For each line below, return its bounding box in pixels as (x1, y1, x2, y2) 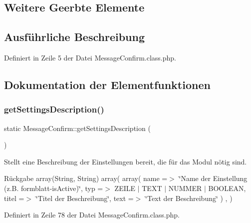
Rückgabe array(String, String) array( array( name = (4, 173, 168, 183)
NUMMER (168, 182, 202, 193)
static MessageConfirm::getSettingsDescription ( (4, 122, 151, 133)
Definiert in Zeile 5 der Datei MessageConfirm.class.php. (4, 52, 176, 62)
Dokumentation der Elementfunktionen (4, 76, 211, 92)
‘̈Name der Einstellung (179, 173, 248, 183)
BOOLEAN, (208, 182, 246, 193)
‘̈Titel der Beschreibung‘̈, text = (35, 192, 134, 203)
